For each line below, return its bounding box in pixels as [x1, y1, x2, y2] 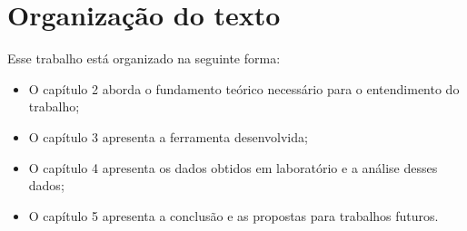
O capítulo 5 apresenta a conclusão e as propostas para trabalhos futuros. [28, 206, 439, 225]
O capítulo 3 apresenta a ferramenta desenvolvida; [28, 127, 308, 146]
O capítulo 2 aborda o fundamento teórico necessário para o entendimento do [28, 79, 460, 98]
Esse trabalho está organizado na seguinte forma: [7, 49, 281, 68]
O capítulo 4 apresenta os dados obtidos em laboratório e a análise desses [28, 158, 438, 177]
